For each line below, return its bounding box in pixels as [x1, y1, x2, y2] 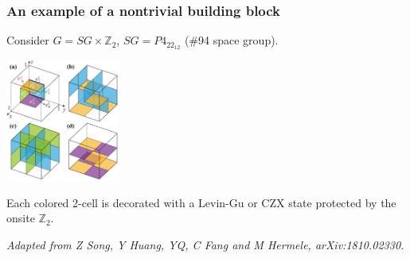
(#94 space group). [184, 32, 279, 48]
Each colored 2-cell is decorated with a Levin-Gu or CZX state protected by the [6, 194, 396, 210]
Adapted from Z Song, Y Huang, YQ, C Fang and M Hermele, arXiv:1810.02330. [6, 237, 404, 253]
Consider [6, 32, 49, 48]
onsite [6, 210, 35, 226]
